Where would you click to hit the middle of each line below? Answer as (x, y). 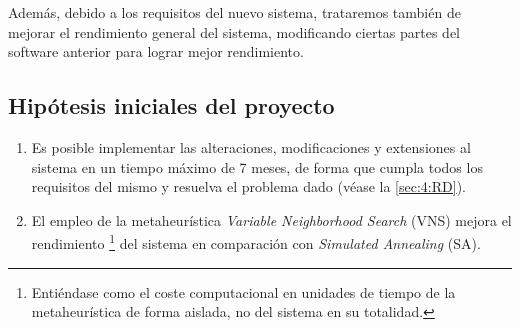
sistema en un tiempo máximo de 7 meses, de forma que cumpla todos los (257, 166)
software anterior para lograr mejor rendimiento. (156, 51)
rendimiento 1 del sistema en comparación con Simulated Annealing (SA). (256, 242)
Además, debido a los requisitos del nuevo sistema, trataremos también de (234, 12)
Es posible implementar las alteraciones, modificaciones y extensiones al (251, 146)
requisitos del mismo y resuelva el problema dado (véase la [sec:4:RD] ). (248, 186)
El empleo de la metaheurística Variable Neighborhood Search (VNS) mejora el (271, 219)
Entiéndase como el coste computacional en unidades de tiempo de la (243, 291)
